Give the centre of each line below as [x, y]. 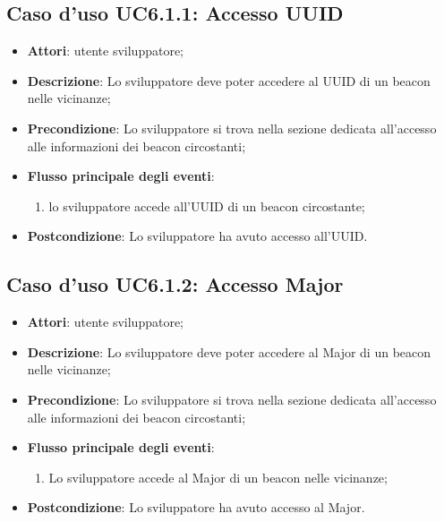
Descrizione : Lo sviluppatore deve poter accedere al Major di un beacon [229, 351]
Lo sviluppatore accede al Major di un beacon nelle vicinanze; [218, 477]
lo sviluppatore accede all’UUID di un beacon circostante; [207, 205]
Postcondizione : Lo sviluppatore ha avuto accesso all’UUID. [197, 236]
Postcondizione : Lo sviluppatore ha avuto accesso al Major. [196, 507]
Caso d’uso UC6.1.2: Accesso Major [175, 284]
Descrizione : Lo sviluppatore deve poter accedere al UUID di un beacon [229, 80]
